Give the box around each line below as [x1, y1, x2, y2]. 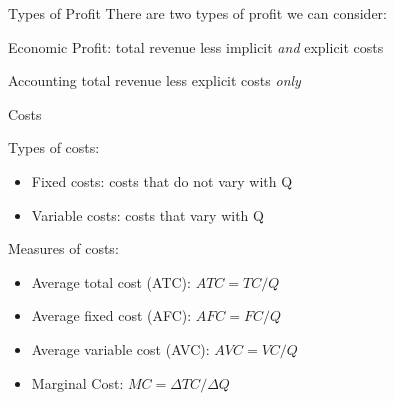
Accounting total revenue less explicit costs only [8, 70, 301, 91]
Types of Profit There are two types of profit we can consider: [8, 3, 387, 23]
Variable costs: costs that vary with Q [31, 204, 264, 225]
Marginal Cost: [31, 372, 124, 393]
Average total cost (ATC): [31, 271, 191, 292]
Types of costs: [8, 137, 100, 158]
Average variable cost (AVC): [31, 338, 210, 359]
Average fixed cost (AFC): [31, 305, 192, 326]
